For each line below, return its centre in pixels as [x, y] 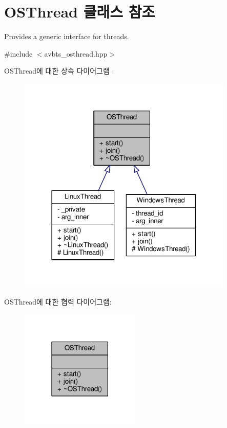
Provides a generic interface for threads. [67, 36]
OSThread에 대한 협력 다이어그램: [58, 302]
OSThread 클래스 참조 [80, 12]
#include [18, 53]
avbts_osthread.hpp [76, 53]
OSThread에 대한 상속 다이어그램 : [59, 71]
